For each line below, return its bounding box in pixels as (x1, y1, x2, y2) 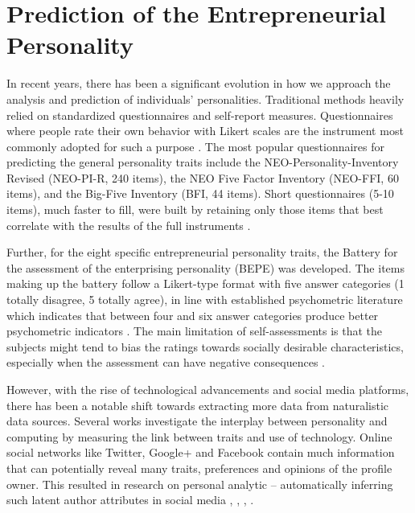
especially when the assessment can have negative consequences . (6, 354, 325, 371)
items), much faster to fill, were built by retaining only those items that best (6, 201, 384, 218)
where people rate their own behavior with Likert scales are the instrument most (6, 122, 404, 139)
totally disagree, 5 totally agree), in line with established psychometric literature (6, 291, 403, 308)
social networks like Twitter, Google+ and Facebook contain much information (6, 444, 395, 461)
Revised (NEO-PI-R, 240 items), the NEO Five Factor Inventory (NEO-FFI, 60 (6, 169, 399, 186)
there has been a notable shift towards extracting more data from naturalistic (6, 396, 388, 413)
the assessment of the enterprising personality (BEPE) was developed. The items (6, 259, 405, 276)
